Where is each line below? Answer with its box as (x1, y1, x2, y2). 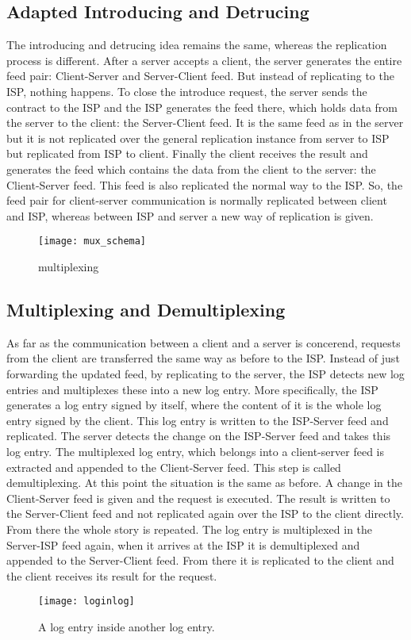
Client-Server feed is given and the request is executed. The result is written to (6, 489, 390, 506)
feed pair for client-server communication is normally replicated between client (6, 192, 387, 209)
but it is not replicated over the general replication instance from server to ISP (6, 129, 390, 146)
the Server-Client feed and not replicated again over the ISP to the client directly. (6, 505, 404, 522)
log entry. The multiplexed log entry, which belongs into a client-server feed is (6, 443, 384, 459)
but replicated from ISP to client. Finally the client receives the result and (6, 145, 368, 162)
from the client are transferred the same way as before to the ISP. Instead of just (6, 350, 400, 366)
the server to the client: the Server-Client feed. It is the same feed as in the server (6, 114, 404, 131)
